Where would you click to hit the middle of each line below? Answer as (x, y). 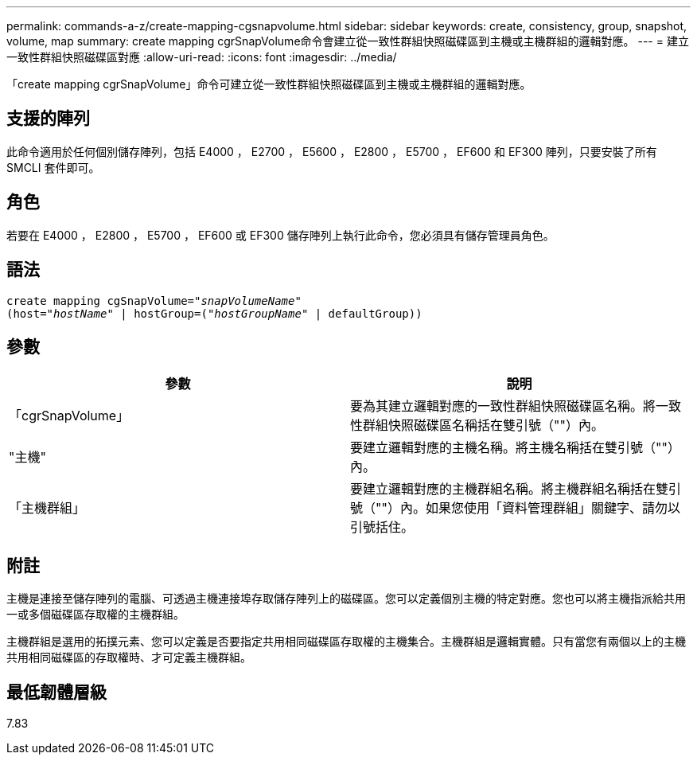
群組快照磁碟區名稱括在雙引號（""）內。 (483, 425)
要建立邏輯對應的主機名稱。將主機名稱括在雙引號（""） (515, 448)
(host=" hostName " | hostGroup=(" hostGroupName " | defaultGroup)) (214, 313)
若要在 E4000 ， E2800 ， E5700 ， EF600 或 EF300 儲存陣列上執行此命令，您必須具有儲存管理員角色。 (280, 235)
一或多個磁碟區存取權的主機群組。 (95, 615)
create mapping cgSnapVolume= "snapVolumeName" (154, 300)
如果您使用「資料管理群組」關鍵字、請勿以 (553, 508)
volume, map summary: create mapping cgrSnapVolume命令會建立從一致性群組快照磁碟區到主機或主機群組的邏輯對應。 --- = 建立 (348, 41)
